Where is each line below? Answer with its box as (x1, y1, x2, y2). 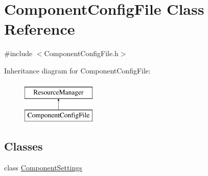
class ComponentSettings (4, 162, 82, 172)
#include (4, 48, 33, 59)
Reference (4, 18, 75, 39)
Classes (4, 138, 43, 154)
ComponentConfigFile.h (44, 48, 119, 59)
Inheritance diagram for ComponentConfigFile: (4, 65, 151, 76)
